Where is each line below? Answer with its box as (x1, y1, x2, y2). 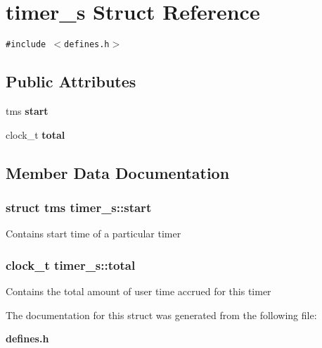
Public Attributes (6, 70, 136, 92)
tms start (6, 103, 49, 118)
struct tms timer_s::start (6, 198, 152, 216)
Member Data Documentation (6, 161, 230, 183)
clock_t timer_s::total (6, 256, 136, 273)
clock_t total (6, 127, 65, 142)
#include (6, 39, 46, 50)
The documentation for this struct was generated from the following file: (6, 307, 317, 322)
